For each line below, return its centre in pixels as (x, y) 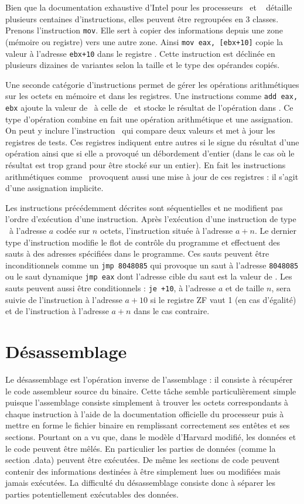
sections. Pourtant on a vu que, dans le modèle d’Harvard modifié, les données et (151, 437)
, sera (281, 288)
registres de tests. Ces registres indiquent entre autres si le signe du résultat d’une (152, 142)
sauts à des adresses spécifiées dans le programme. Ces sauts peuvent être (137, 253)
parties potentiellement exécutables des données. (92, 494)
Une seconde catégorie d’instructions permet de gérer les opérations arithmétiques (152, 84)
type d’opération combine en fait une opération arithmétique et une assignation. (149, 119)
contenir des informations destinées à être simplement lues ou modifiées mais (143, 471)
